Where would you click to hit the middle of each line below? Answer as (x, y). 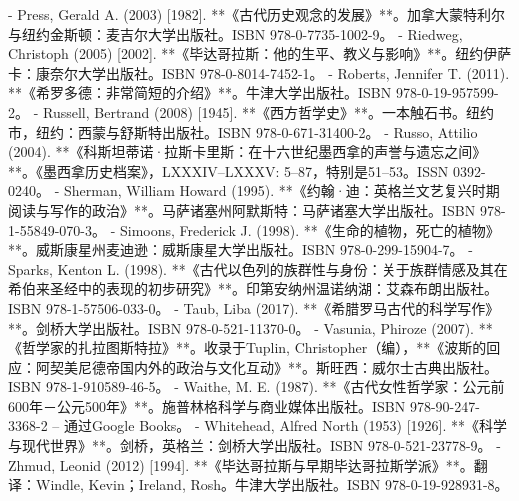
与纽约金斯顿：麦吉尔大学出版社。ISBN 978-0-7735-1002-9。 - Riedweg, (235, 33)
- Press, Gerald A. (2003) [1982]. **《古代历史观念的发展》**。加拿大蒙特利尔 (257, 14)
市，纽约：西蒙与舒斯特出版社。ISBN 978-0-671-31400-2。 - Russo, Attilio (243, 131)
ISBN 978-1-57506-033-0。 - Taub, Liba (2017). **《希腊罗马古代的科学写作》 (254, 307)
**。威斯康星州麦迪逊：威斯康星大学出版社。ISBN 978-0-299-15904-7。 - (240, 249)
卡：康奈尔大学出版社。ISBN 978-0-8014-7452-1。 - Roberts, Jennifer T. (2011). (259, 72)
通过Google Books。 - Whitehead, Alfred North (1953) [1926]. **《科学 (285, 425)
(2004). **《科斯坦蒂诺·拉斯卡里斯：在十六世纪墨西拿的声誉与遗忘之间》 (247, 151)
